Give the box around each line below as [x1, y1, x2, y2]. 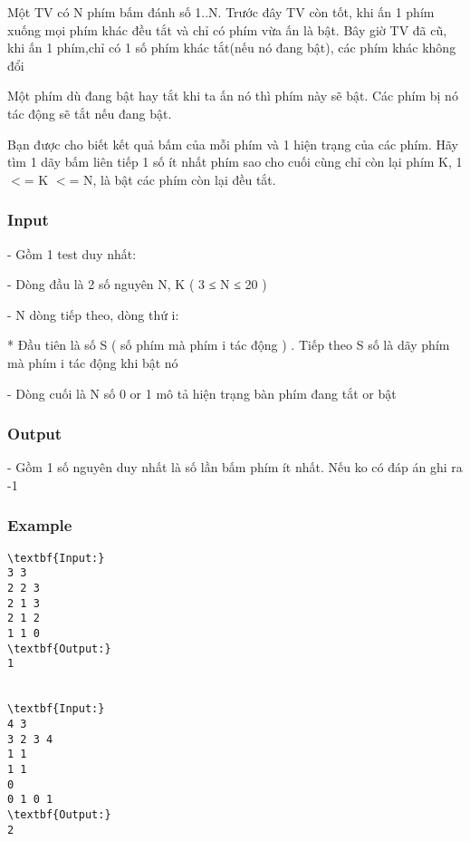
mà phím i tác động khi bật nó [7, 353, 178, 372]
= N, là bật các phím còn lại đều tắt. [69, 169, 276, 188]
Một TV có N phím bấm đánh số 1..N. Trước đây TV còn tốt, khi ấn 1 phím [7, 3, 435, 21]
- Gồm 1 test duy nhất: [7, 244, 137, 263]
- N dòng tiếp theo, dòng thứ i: [7, 304, 179, 324]
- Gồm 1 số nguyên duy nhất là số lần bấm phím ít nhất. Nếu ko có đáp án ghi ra [7, 458, 463, 477]
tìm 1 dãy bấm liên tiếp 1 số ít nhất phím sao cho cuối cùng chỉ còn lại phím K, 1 [7, 152, 463, 171]
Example [7, 514, 72, 536]
